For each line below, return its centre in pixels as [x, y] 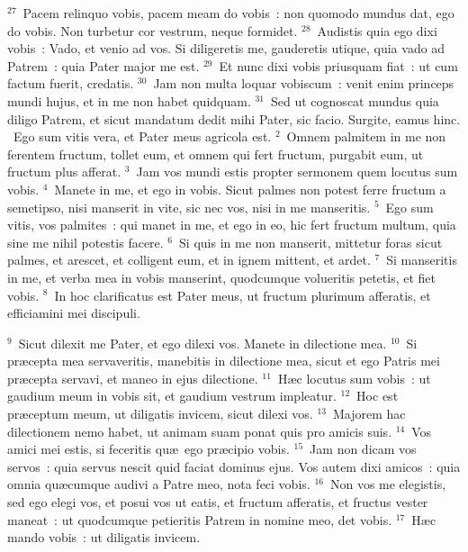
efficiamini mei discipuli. [74, 313]
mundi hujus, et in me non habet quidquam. [129, 100]
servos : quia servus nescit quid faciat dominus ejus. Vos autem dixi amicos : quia [234, 466]
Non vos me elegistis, [388, 484]
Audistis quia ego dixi [377, 30]
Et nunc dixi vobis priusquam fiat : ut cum [338, 65]
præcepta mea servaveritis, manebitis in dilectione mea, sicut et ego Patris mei [224, 361]
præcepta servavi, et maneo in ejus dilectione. [133, 378]
